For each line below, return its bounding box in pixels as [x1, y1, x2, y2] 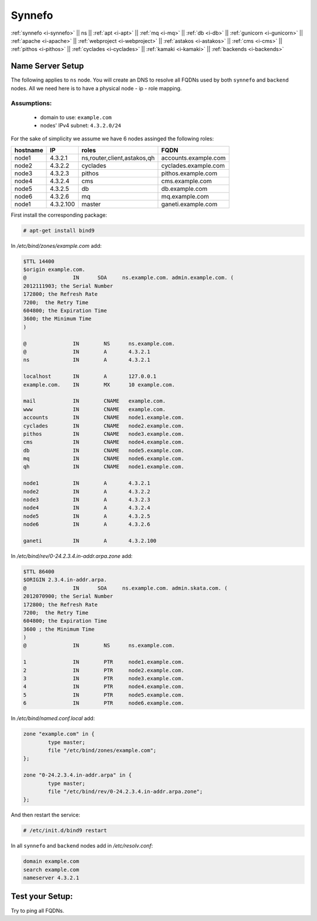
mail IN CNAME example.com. [23, 398, 166, 405]
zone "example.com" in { [23, 731, 95, 737]
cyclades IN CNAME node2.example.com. [23, 422, 184, 429]
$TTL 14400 [23, 258, 55, 264]
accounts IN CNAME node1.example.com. [23, 414, 184, 421]
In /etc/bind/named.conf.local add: [11, 715, 95, 722]
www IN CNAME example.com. [23, 406, 166, 412]
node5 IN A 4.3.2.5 [23, 513, 151, 519]
